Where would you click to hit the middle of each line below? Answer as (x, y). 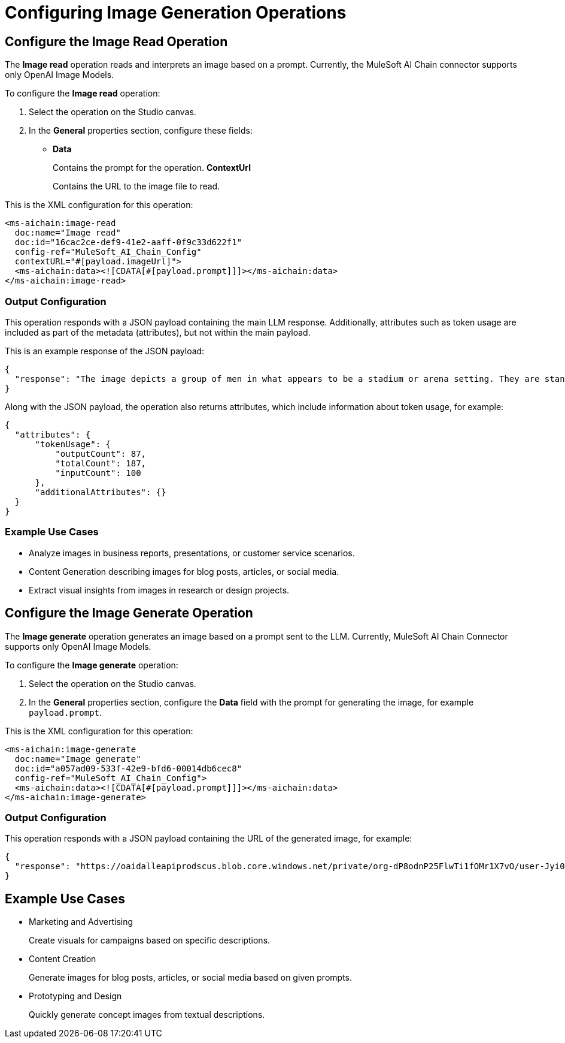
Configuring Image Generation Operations (176, 13)
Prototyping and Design (75, 996)
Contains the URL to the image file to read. (136, 186)
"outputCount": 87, (101, 453)
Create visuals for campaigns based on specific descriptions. (150, 940)
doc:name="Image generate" (78, 759)
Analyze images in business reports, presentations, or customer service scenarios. (192, 553)
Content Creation (63, 959)
